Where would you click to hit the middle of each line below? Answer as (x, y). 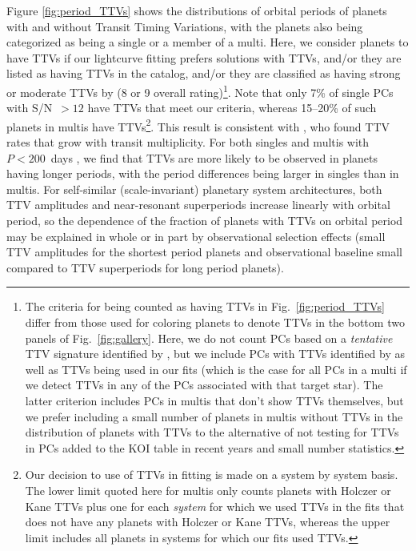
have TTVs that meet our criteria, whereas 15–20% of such (232, 108)
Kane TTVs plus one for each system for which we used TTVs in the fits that (215, 506)
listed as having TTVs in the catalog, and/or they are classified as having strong (204, 73)
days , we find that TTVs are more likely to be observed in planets (214, 157)
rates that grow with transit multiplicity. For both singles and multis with (188, 142)
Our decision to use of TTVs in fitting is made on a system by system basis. (212, 475)
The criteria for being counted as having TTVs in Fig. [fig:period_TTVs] (205, 306)
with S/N (30, 108)
